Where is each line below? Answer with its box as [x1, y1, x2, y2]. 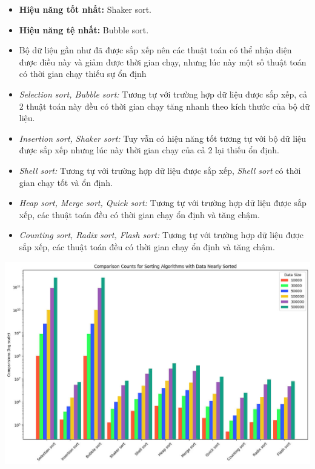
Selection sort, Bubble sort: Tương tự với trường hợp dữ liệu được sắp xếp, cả [19, 87, 308, 100]
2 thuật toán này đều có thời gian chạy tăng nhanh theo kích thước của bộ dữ [19, 99, 310, 112]
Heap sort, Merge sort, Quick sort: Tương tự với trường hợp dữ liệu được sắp [19, 196, 307, 209]
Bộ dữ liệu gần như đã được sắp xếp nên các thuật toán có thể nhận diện [19, 44, 292, 56]
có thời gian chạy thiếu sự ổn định [19, 67, 147, 80]
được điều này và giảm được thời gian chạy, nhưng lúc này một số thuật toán [19, 55, 307, 68]
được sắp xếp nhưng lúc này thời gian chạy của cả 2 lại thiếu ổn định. [19, 144, 279, 156]
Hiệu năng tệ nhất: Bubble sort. [19, 23, 149, 36]
